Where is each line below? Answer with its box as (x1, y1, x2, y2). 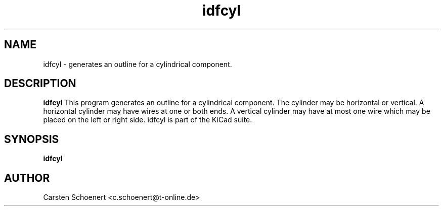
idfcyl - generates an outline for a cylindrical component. (43, 59, 232, 68)
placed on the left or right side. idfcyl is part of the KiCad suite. (43, 115, 252, 124)
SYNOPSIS (4, 132, 59, 146)
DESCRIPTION (4, 77, 76, 90)
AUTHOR (4, 171, 50, 184)
